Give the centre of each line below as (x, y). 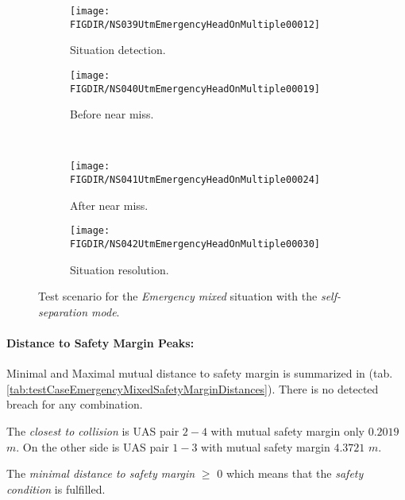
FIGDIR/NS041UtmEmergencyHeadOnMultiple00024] (195, 180)
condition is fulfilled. (56, 488)
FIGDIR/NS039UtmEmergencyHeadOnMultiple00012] (195, 24)
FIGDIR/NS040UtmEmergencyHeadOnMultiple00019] (195, 89)
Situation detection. (118, 50)
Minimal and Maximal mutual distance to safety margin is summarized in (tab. (200, 373)
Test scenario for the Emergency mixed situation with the (178, 296)
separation (63, 311)
